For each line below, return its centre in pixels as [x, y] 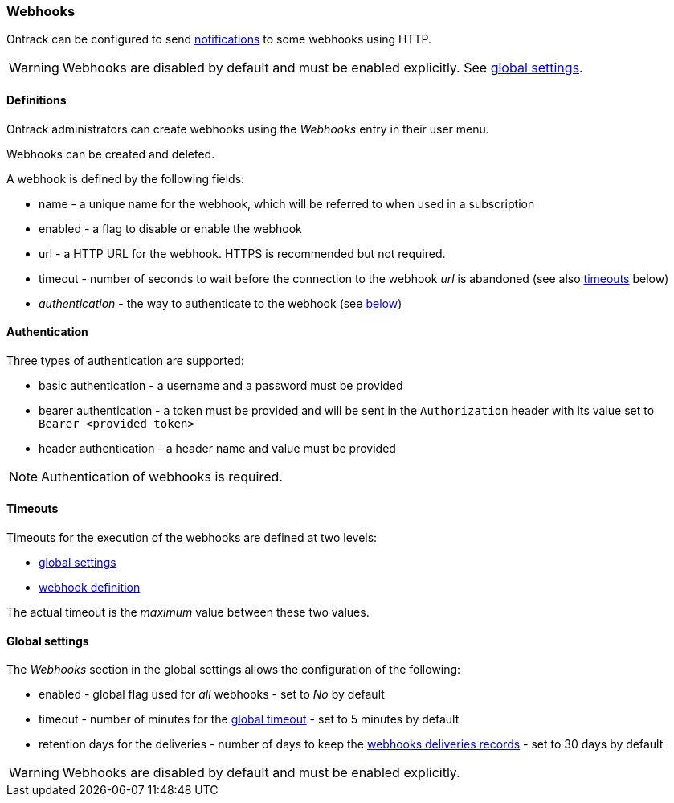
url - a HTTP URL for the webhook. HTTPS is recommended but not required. [242, 253]
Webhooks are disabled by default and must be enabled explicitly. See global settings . [323, 68]
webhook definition [90, 588]
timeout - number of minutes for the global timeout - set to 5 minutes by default [249, 719]
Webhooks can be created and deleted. [111, 154]
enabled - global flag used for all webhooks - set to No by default [212, 694]
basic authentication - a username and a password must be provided [221, 385]
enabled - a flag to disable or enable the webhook [170, 228]
